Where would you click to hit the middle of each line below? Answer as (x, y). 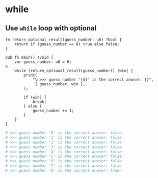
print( (31, 75)
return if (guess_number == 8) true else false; (67, 44)
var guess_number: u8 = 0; (43, 62)
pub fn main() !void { (29, 57)
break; (39, 102)
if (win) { (35, 97)
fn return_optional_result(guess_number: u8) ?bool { (64, 40)
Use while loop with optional (51, 28)
